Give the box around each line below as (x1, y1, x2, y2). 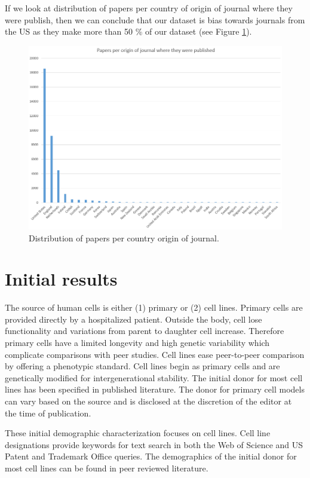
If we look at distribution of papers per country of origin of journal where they (5, 2, 293, 14)
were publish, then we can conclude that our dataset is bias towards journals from (5, 13, 305, 26)
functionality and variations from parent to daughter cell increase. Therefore (5, 324, 284, 337)
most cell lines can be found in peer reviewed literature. (5, 461, 208, 474)
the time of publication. (5, 406, 91, 419)
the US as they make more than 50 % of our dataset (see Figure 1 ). (5, 25, 252, 38)
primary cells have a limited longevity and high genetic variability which (5, 336, 270, 349)
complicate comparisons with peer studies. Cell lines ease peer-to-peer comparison (5, 348, 305, 360)
